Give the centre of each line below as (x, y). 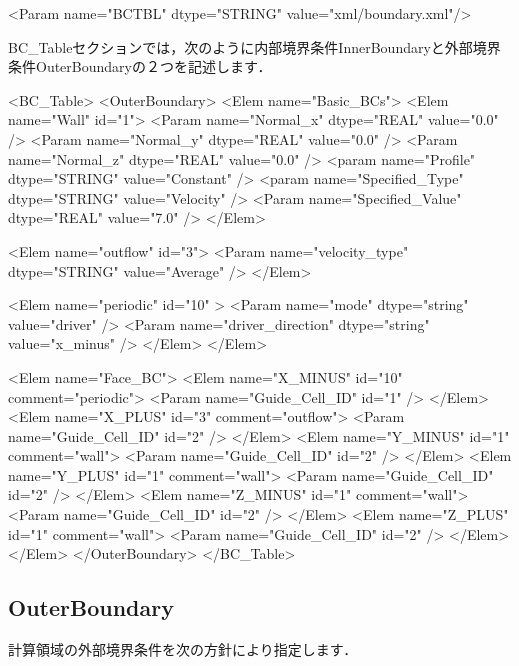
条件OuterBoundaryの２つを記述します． (140, 66)
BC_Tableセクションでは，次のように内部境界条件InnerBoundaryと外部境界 (254, 46)
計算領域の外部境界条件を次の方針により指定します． (183, 649)
